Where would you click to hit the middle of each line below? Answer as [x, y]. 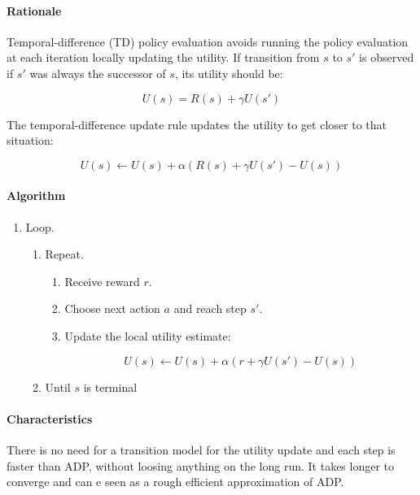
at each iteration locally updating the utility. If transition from [163, 57]
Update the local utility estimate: [148, 335]
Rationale [34, 10]
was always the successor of [98, 73]
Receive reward [102, 281]
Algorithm [36, 195]
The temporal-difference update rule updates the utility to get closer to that [197, 124]
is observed [387, 57]
